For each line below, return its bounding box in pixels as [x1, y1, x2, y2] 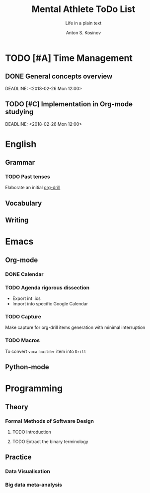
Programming [5, 383, 63, 394]
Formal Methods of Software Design [5, 418, 94, 425]
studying [5, 108, 34, 116]
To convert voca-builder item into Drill [5, 348, 86, 354]
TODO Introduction [12, 429, 51, 435]
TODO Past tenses [5, 173, 51, 180]
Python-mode [5, 363, 49, 371]
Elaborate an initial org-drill [5, 185, 61, 191]
